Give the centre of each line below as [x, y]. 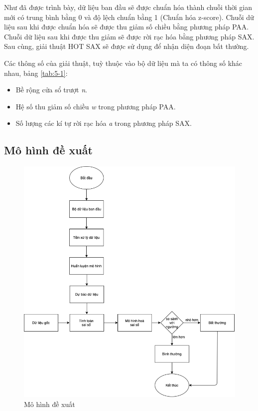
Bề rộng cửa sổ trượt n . [51, 90]
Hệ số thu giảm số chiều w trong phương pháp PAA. [96, 106]
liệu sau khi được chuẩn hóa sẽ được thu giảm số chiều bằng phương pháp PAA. [127, 27]
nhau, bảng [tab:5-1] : [36, 73]
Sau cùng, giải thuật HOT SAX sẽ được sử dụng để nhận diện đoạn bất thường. [127, 46]
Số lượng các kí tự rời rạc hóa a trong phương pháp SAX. [104, 123]
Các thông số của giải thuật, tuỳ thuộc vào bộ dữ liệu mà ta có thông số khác [123, 63]
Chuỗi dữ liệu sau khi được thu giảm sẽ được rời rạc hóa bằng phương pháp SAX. [129, 36]
